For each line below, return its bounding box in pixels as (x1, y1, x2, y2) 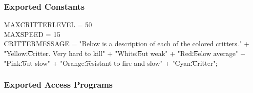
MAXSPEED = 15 (4, 29, 61, 39)
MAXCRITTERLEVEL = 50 (4, 19, 92, 30)
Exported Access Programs (4, 78, 113, 91)
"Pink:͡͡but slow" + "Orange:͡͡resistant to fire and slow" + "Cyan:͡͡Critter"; (4, 57, 218, 68)
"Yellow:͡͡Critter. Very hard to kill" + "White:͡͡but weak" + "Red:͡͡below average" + (4, 48, 246, 58)
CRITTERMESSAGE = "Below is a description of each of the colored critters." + (4, 38, 250, 49)
